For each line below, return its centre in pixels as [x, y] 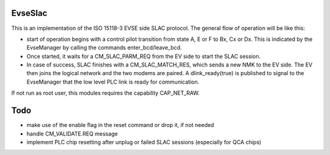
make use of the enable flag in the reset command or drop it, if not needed [120, 125]
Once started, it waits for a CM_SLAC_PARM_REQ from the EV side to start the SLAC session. [144, 56]
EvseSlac [29, 13]
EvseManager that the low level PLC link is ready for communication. [113, 82]
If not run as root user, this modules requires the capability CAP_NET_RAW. [105, 93]
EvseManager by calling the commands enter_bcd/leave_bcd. [104, 48]
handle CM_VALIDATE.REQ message [72, 134]
